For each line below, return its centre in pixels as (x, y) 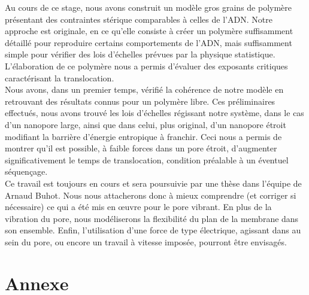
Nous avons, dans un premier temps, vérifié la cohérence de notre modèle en (144, 89)
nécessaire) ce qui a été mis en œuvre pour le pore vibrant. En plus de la (138, 207)
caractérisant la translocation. (60, 77)
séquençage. (26, 171)
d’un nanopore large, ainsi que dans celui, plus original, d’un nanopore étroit (146, 124)
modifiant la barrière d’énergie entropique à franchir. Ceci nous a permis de (143, 136)
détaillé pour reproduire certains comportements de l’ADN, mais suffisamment (149, 42)
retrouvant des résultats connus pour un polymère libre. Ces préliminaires (140, 101)
